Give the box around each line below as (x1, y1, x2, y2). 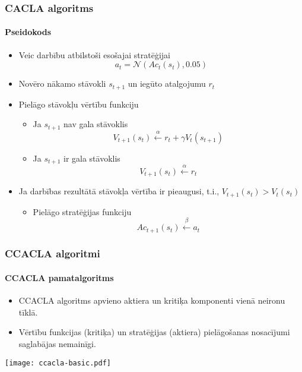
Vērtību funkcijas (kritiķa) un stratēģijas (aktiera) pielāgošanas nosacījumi (18, 326, 290, 338)
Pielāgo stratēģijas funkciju (33, 205, 132, 217)
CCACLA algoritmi (5, 246, 100, 261)
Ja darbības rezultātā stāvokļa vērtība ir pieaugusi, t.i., (18, 185, 220, 197)
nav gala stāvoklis (63, 118, 128, 130)
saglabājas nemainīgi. (18, 337, 96, 349)
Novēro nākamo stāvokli (18, 77, 106, 90)
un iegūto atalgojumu (128, 77, 206, 90)
